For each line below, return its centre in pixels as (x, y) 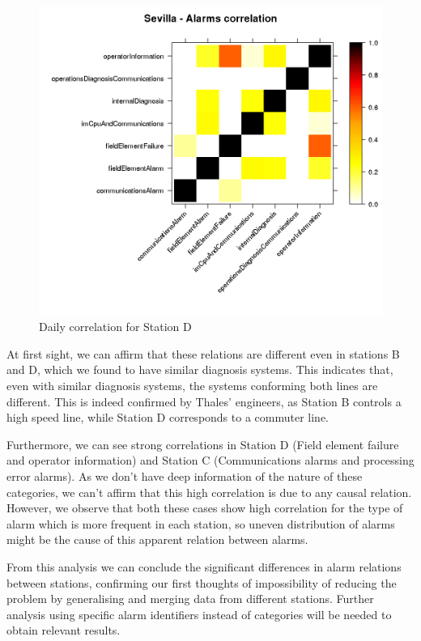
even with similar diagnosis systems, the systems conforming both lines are (192, 385)
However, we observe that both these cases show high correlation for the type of (205, 508)
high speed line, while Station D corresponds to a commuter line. (168, 417)
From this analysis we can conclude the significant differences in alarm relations (204, 566)
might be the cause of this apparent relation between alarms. (157, 539)
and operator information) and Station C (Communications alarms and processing (210, 460)
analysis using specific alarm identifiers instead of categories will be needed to (199, 614)
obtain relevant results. (64, 630)
